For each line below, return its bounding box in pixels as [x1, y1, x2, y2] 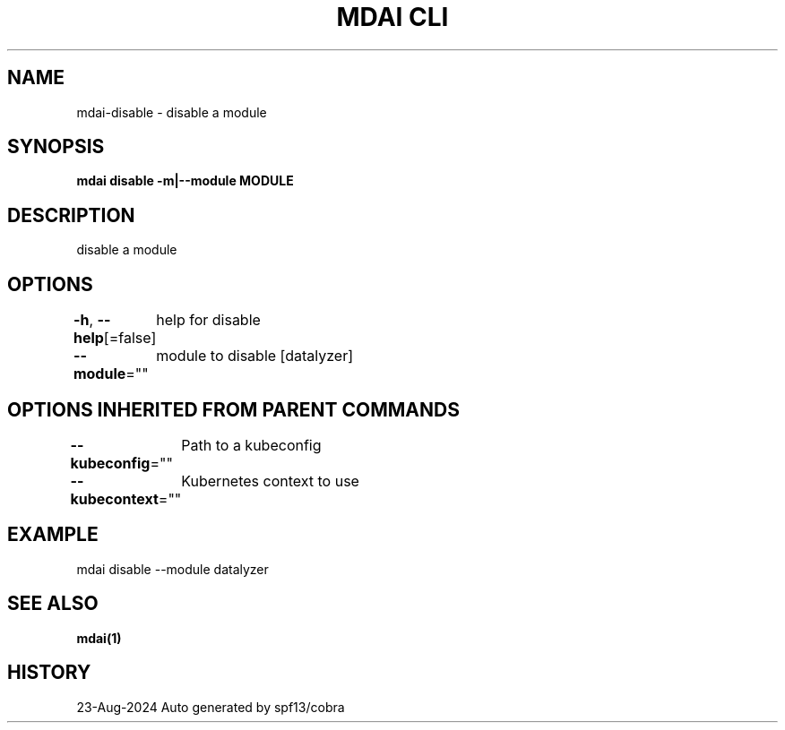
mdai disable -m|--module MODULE [76, 173, 294, 189]
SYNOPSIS [7, 135, 105, 159]
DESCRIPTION [7, 203, 135, 227]
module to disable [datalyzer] [156, 347, 354, 365]
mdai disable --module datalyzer [76, 561, 269, 577]
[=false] [103, 329, 157, 348]
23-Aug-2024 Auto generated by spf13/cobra [76, 699, 345, 715]
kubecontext [70, 489, 159, 508]
